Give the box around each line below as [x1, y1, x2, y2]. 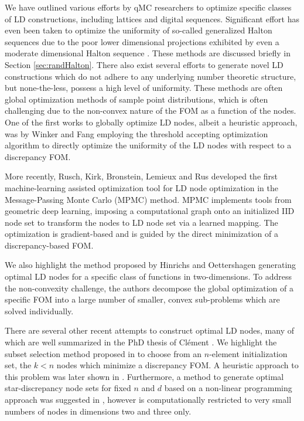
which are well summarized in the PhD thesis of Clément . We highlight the [5, 336, 277, 348]
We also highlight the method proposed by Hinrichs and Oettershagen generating [5, 259, 296, 271]
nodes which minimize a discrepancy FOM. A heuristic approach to [56, 359, 299, 371]
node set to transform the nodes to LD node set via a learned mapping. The [5, 216, 278, 228]
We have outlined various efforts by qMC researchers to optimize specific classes [5, 1, 292, 13]
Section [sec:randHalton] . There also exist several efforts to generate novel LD [5, 58, 283, 70]
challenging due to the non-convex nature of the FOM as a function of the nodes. [5, 104, 296, 117]
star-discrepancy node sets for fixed [5, 382, 131, 394]
